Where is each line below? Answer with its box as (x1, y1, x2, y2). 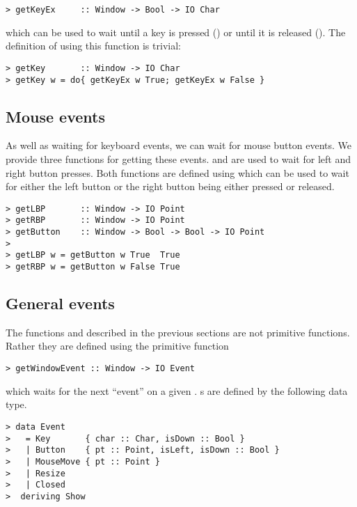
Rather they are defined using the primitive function (6, 338, 229, 353)
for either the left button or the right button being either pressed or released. (6, 179, 335, 194)
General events (6, 292, 115, 314)
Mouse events (6, 105, 105, 127)
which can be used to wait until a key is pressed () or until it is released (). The (6, 24, 346, 39)
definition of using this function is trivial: (6, 38, 181, 53)
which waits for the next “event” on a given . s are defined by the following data (6, 383, 348, 398)
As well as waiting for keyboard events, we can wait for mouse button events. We (6, 138, 352, 153)
